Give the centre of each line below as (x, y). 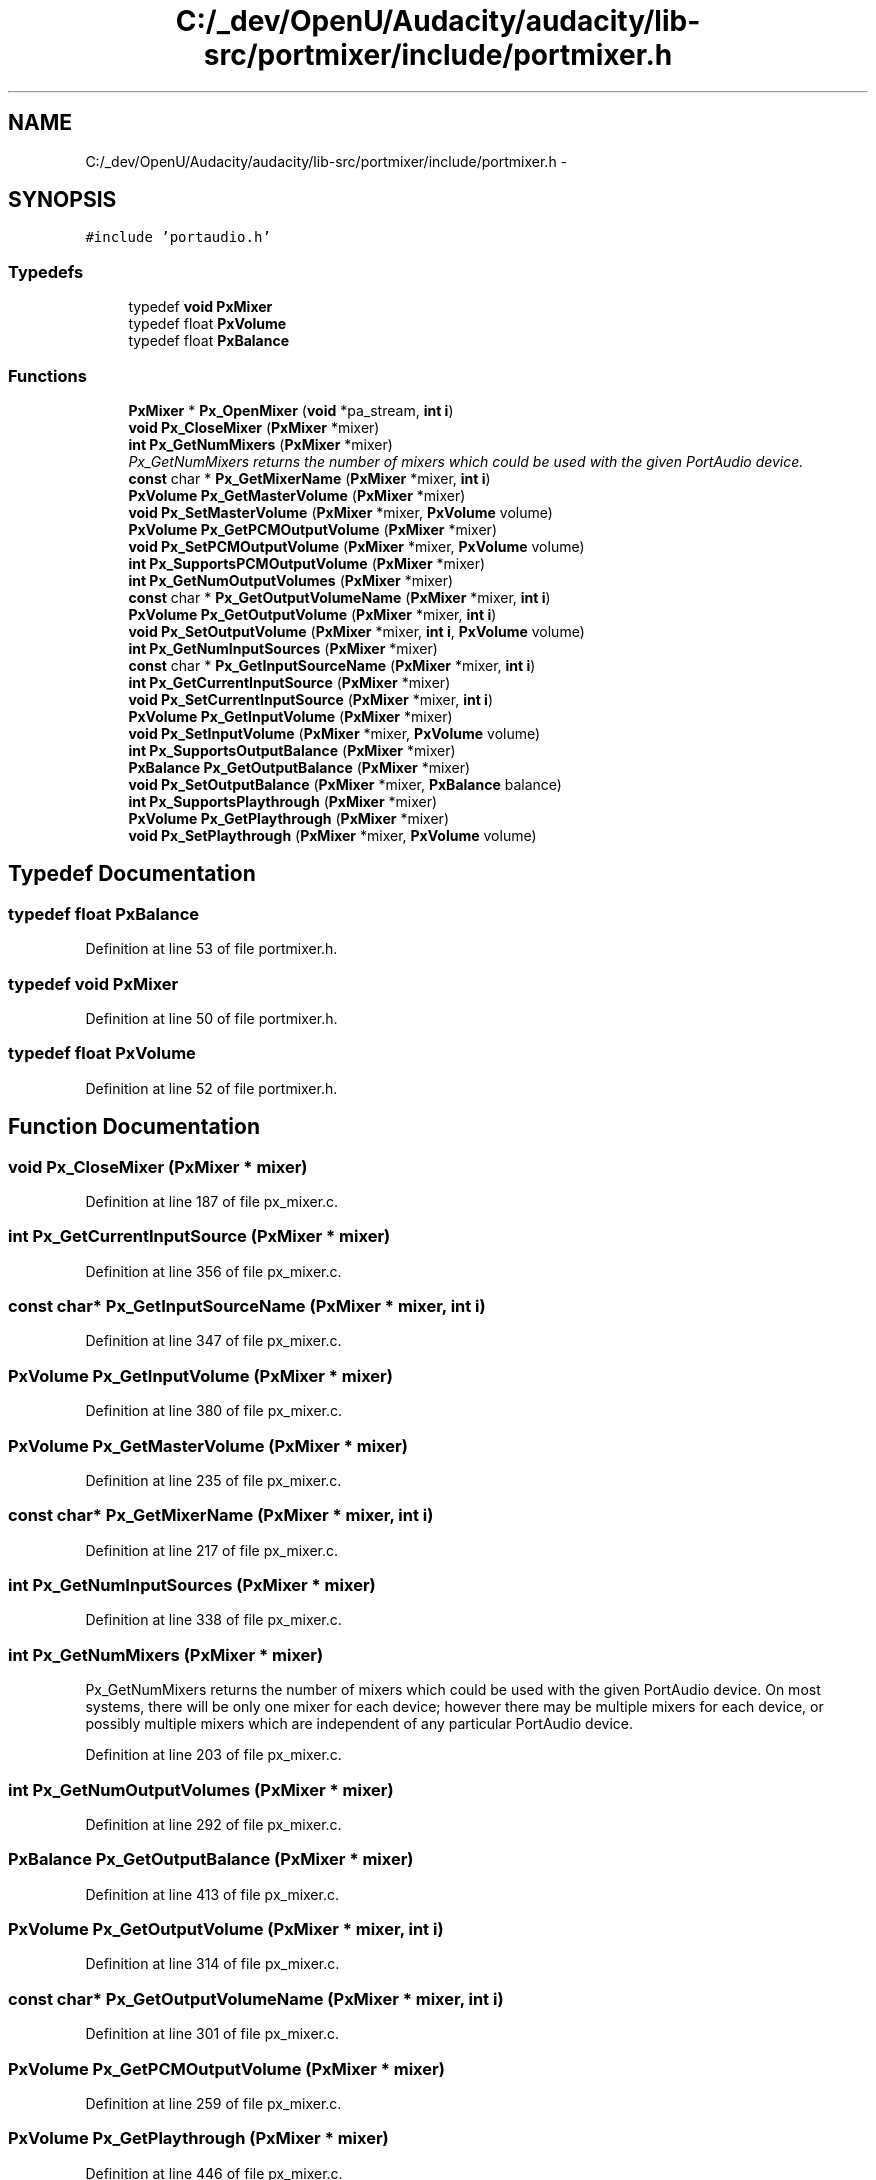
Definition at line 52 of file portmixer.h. (211, 1088)
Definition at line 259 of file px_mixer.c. (213, 2103)
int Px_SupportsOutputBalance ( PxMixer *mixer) (292, 750)
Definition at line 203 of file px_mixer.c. (213, 1755)
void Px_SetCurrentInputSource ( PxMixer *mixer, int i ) (311, 699)
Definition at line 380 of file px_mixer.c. (214, 1411)
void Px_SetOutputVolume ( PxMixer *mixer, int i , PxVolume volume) (356, 631)
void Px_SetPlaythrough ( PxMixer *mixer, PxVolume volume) (332, 835)
